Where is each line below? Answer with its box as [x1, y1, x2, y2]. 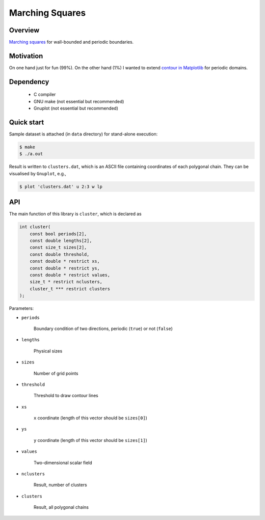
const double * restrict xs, [29, 258, 100, 264]
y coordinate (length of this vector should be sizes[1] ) [33, 437, 147, 443]
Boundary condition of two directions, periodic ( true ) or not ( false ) [33, 326, 173, 331]
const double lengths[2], [29, 238, 92, 244]
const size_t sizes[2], [29, 245, 87, 250]
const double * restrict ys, [29, 265, 100, 271]
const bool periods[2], [29, 231, 87, 237]
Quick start [9, 118, 44, 126]
